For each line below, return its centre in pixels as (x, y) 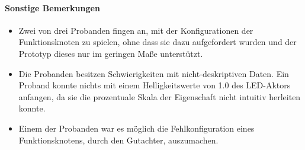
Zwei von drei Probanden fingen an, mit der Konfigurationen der (136, 30)
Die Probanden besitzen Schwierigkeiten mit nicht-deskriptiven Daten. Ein (154, 73)
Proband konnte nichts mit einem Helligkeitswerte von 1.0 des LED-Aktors (155, 85)
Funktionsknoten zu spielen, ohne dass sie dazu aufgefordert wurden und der (158, 42)
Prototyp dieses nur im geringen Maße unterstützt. (111, 53)
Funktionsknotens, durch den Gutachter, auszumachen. (118, 140)
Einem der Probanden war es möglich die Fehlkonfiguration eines (137, 128)
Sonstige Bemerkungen (52, 7)
